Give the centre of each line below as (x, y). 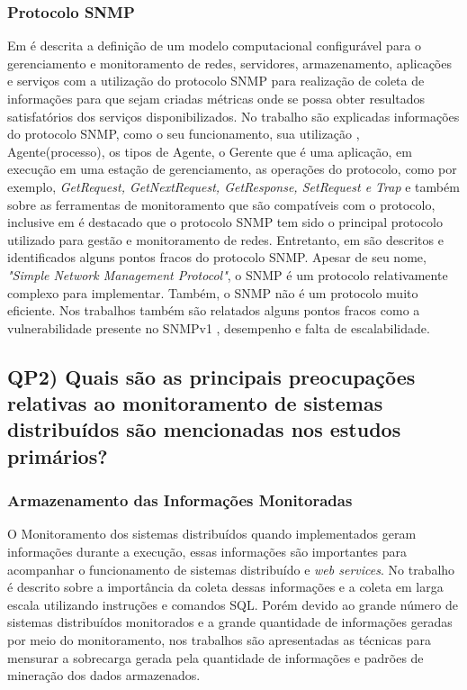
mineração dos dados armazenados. (104, 675)
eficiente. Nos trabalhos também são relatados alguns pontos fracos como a (214, 310)
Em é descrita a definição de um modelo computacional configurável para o (215, 45)
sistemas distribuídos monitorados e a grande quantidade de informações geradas (230, 622)
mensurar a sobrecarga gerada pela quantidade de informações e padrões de (216, 657)
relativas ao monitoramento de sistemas (195, 403)
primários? (58, 455)
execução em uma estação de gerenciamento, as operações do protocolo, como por (232, 169)
